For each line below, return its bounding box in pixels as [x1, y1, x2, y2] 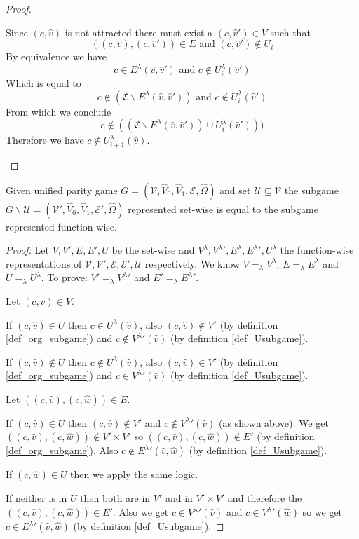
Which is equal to [6, 76, 81, 90]
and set [219, 182, 251, 197]
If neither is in [6, 491, 67, 505]
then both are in [80, 491, 151, 505]
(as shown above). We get [218, 415, 329, 430]
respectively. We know [144, 256, 240, 271]
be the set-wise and [111, 243, 195, 257]
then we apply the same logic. [70, 467, 198, 482]
